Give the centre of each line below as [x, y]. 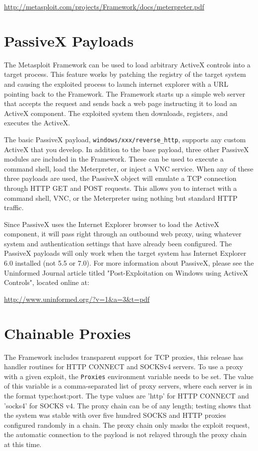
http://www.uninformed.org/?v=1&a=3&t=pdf [77, 299]
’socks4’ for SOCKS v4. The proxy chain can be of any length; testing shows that [128, 405]
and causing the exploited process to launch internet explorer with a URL [116, 84]
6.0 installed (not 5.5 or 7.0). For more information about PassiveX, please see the [129, 263]
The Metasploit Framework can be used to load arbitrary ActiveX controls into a [127, 64]
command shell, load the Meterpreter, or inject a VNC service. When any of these [129, 168]
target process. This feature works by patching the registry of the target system [125, 74]
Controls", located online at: [47, 282]
